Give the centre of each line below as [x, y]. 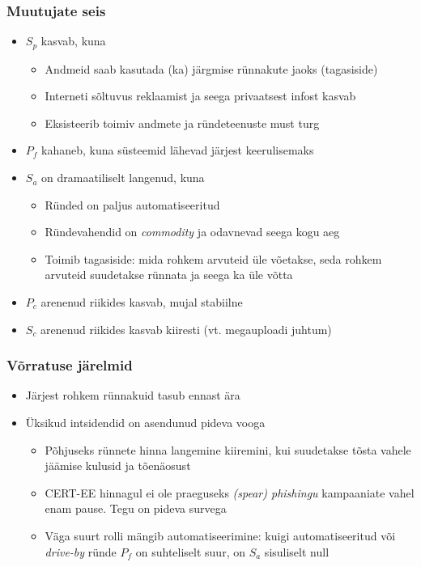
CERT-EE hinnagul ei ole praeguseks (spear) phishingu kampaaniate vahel [230, 492]
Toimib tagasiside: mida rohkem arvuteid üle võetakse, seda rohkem [213, 258]
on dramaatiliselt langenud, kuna [123, 178]
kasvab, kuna [73, 41]
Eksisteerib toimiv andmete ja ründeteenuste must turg [182, 123]
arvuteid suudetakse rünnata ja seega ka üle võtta [169, 275]
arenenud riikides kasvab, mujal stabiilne [142, 302]
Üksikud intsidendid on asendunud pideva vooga [145, 423]
